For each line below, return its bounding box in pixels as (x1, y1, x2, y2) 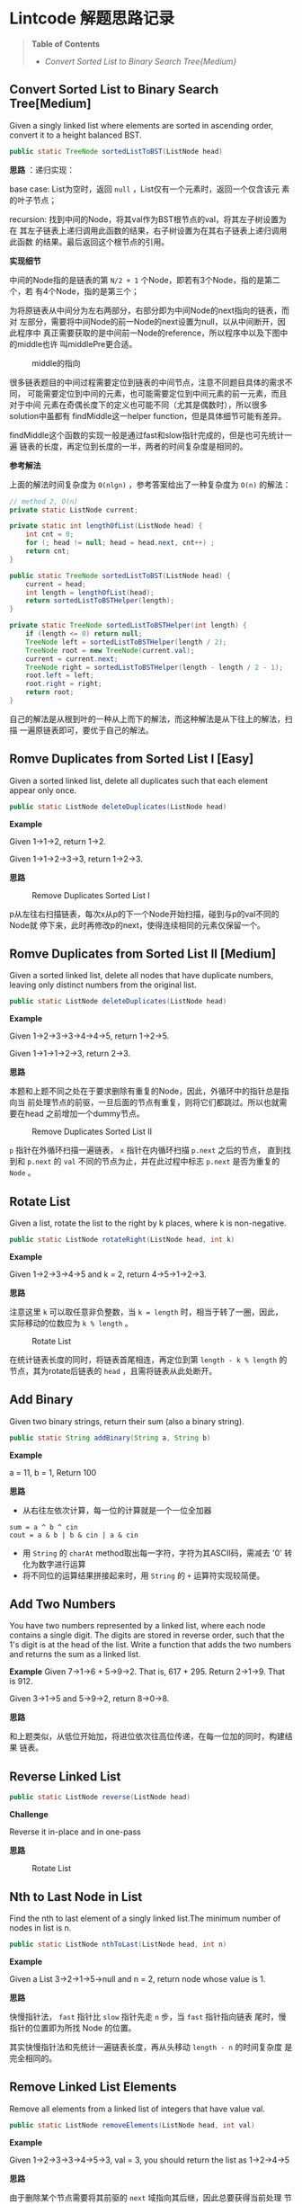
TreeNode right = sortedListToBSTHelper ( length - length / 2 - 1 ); (25, 663, 284, 672)
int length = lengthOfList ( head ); (25, 588, 155, 597)
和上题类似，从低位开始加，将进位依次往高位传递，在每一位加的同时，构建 (9, 1731, 285, 1742)
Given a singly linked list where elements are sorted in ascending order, (9, 120, 274, 130)
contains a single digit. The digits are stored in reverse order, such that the (9, 1629, 285, 1641)
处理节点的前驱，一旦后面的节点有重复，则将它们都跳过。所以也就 (34, 1097, 280, 1108)
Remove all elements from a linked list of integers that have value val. (9, 2103, 265, 2114)
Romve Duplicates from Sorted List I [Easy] (9, 752, 254, 767)
